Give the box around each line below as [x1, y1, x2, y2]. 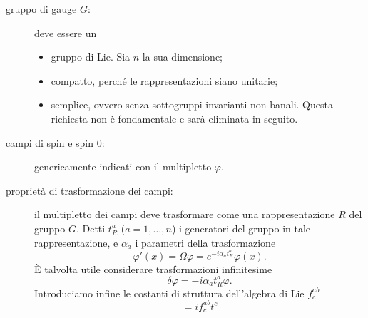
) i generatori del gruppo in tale [171, 220, 311, 235]
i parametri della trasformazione [135, 235, 276, 250]
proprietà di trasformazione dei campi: [6, 183, 173, 198]
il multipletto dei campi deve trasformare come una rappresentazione [34, 207, 335, 222]
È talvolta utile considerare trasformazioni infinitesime [34, 261, 272, 276]
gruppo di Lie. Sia [51, 49, 131, 64]
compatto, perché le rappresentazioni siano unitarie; [51, 73, 278, 88]
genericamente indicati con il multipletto [34, 159, 212, 174]
